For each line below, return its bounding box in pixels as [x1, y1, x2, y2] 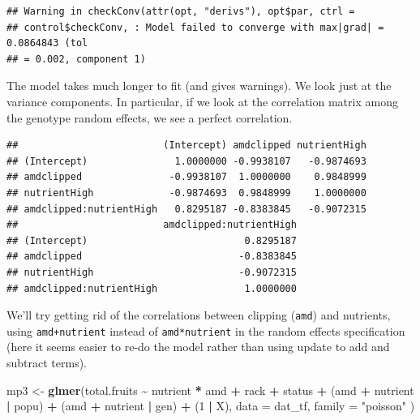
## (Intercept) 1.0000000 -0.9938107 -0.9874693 [6, 155, 366, 167]
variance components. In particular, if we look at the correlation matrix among [6, 92, 398, 109]
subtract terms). [6, 354, 88, 371]
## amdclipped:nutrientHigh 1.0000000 [6, 282, 297, 294]
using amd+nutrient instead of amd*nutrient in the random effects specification [6, 322, 405, 339]
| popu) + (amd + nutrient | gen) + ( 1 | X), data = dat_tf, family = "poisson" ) [6, 397, 415, 414]
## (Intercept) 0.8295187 [6, 234, 297, 246]
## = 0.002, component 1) [6, 53, 146, 65]
